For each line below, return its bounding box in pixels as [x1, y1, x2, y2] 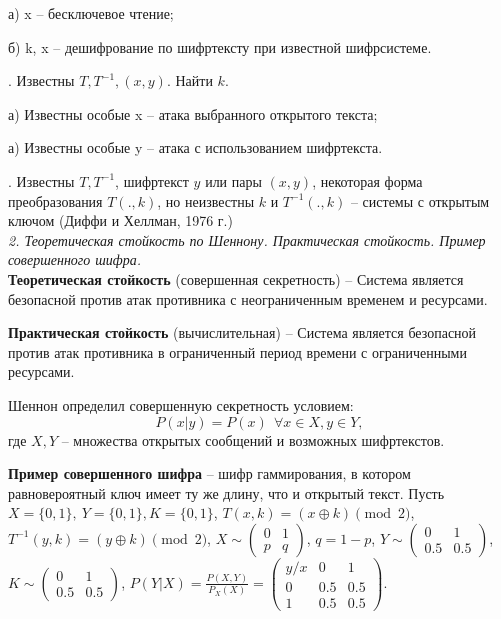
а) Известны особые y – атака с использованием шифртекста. [8, 137, 383, 158]
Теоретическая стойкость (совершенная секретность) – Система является [8, 268, 464, 289]
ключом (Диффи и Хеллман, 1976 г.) [8, 210, 233, 231]
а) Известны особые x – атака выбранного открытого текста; [8, 103, 378, 124]
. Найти [166, 70, 213, 91]
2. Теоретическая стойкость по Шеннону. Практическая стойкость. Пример [8, 229, 486, 250]
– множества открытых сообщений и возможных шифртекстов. [61, 429, 445, 450]
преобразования [8, 190, 103, 211]
